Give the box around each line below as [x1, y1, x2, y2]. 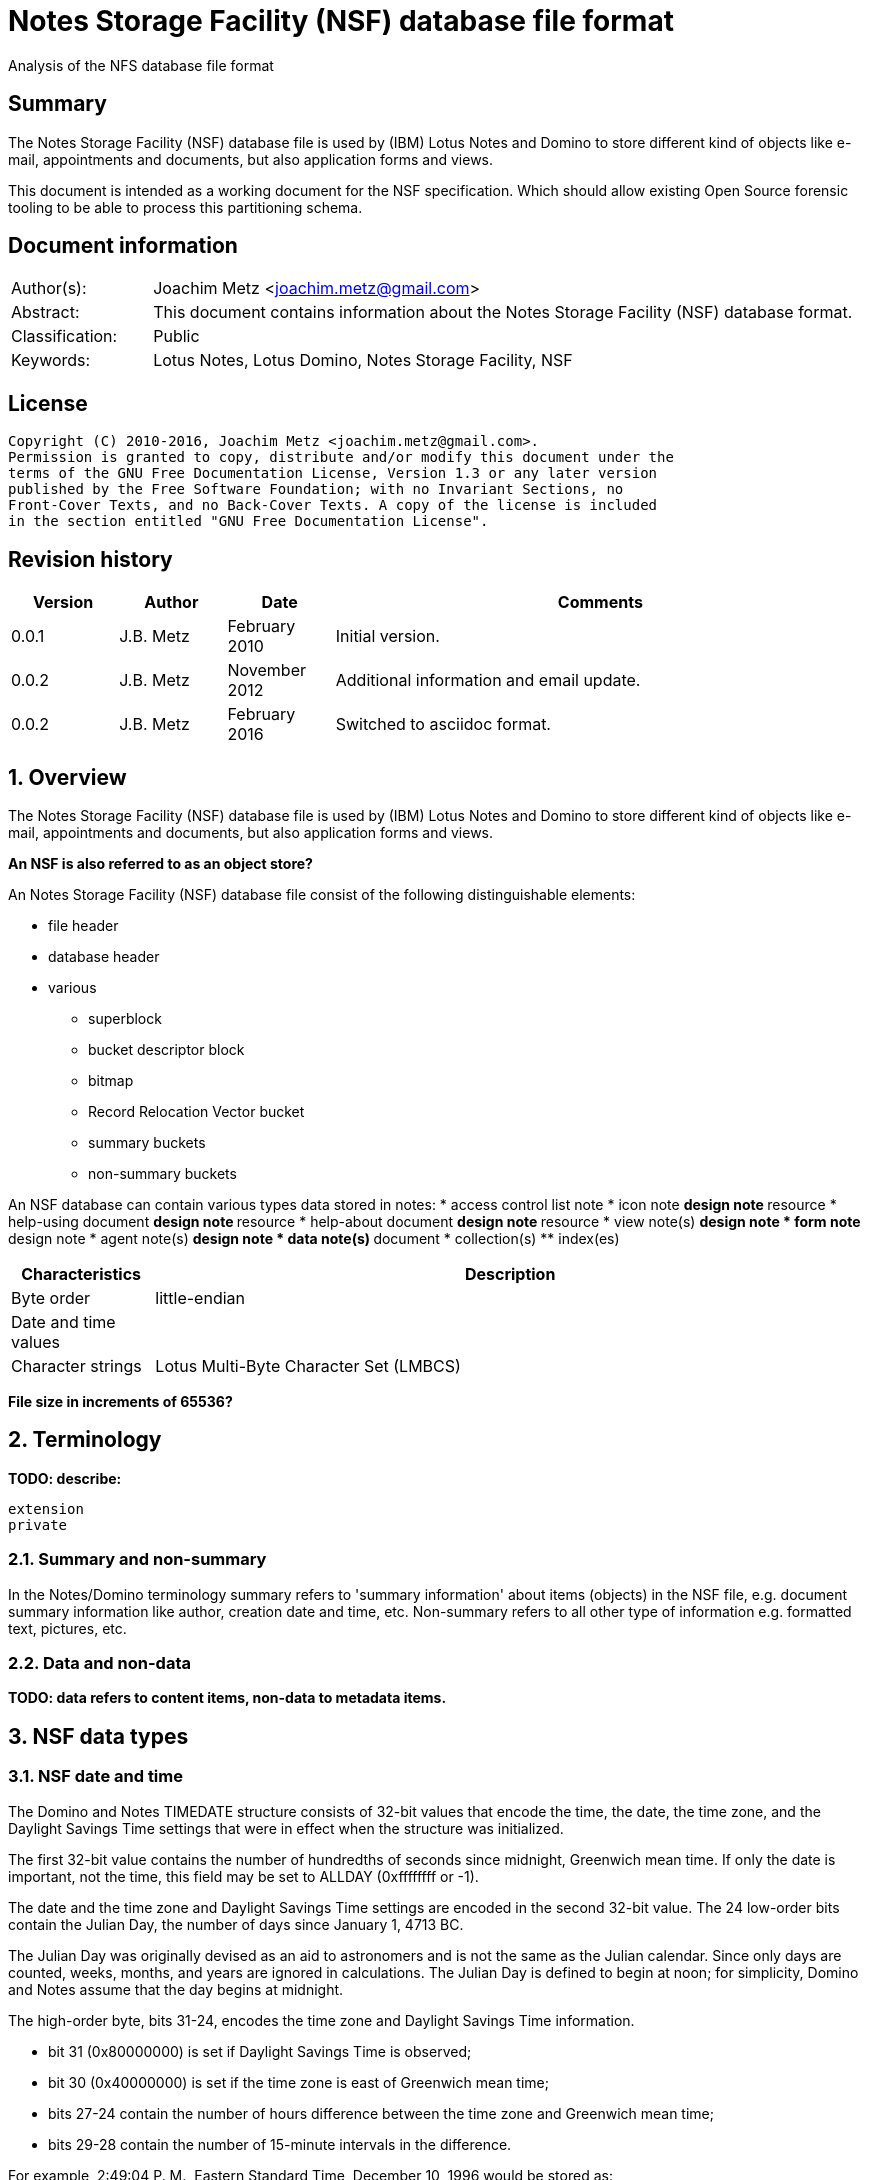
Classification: [11, 326, 118, 347]
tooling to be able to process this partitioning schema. [8, 198, 363, 216]
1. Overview [8, 764, 127, 790]
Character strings [11, 1355, 142, 1376]
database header [48, 947, 160, 965]
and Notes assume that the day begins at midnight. [8, 1980, 344, 1998]
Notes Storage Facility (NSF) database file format [8, 4, 674, 38]
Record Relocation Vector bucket [88, 1102, 305, 1120]
